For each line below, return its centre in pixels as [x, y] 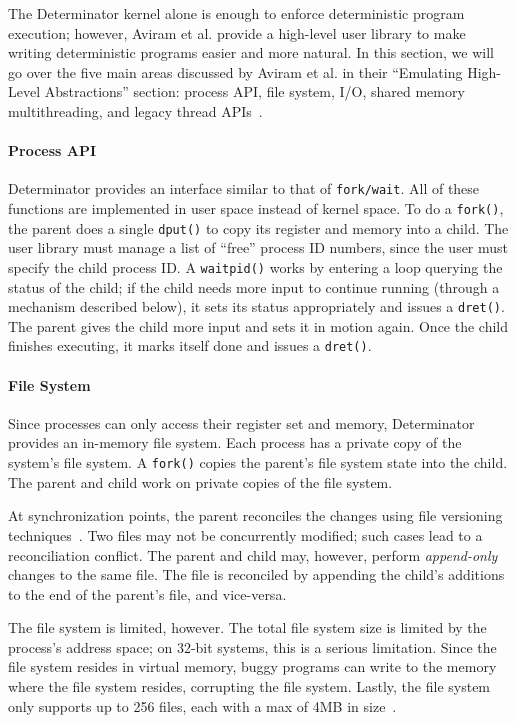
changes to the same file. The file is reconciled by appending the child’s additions [256, 574]
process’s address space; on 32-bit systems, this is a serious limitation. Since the [252, 646]
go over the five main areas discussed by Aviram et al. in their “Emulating [235, 71]
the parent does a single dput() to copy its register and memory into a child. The [258, 227]
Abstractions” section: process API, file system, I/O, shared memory [254, 91]
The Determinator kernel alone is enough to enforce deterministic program [236, 13]
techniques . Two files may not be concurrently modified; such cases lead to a [245, 534]
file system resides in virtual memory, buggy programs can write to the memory [252, 666]
